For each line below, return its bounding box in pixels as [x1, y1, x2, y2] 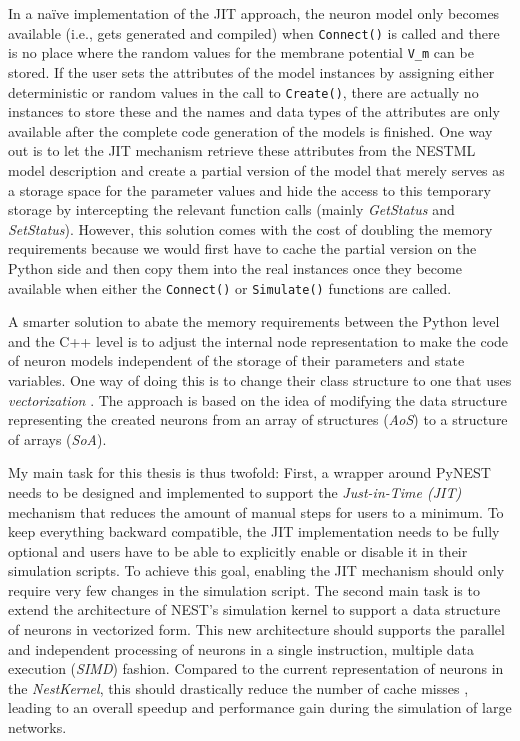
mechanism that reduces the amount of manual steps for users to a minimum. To [8, 501, 504, 522]
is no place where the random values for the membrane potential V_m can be [8, 42, 474, 63]
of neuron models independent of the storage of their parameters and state [8, 350, 465, 371]
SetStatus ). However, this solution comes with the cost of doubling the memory [8, 218, 493, 239]
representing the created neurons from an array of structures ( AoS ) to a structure [8, 409, 508, 430]
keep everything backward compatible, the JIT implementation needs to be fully [8, 521, 500, 542]
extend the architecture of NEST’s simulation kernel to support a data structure [8, 599, 501, 620]
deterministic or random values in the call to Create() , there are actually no [8, 81, 479, 102]
